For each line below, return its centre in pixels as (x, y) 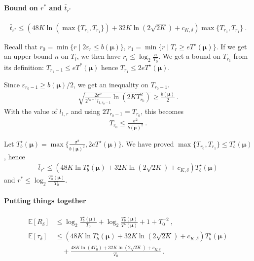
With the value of (31, 111)
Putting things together (45, 201)
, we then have (99, 56)
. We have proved (148, 143)
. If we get (232, 46)
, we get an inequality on (111, 84)
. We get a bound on (189, 56)
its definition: (24, 67)
